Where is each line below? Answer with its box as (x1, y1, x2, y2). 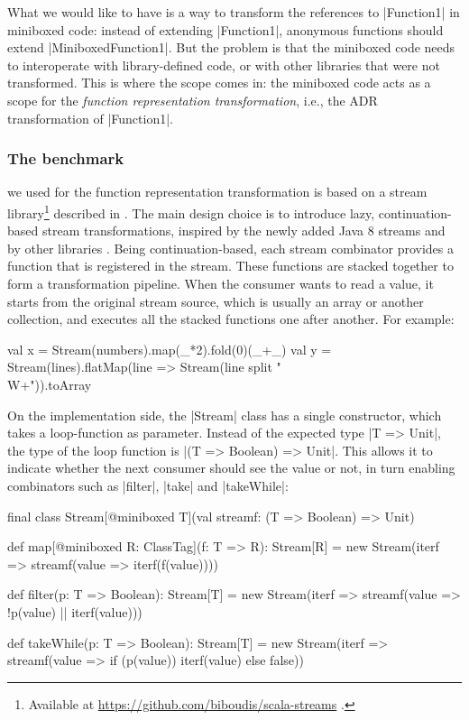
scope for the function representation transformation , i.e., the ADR (7, 90, 378, 109)
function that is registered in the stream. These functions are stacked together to (7, 256, 454, 275)
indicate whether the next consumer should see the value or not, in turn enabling (7, 458, 455, 477)
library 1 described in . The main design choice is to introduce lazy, (7, 200, 375, 222)
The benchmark (7, 147, 124, 170)
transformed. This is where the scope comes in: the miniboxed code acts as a (7, 73, 431, 92)
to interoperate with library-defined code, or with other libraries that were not (7, 55, 440, 74)
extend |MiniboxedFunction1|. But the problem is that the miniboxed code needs (7, 38, 455, 57)
